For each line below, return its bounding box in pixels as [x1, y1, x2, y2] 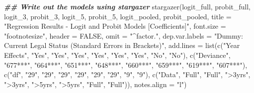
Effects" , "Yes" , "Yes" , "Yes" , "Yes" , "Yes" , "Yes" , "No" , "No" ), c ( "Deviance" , [4, 49, 231, 60]
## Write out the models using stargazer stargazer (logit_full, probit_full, [4, 1, 251, 11]
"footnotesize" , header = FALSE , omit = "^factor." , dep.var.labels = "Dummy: [4, 30, 243, 41]
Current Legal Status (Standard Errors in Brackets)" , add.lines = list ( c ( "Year [4, 40, 240, 50]
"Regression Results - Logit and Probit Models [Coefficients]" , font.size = [4, 21, 226, 31]
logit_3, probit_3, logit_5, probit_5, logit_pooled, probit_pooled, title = [4, 11, 232, 21]
